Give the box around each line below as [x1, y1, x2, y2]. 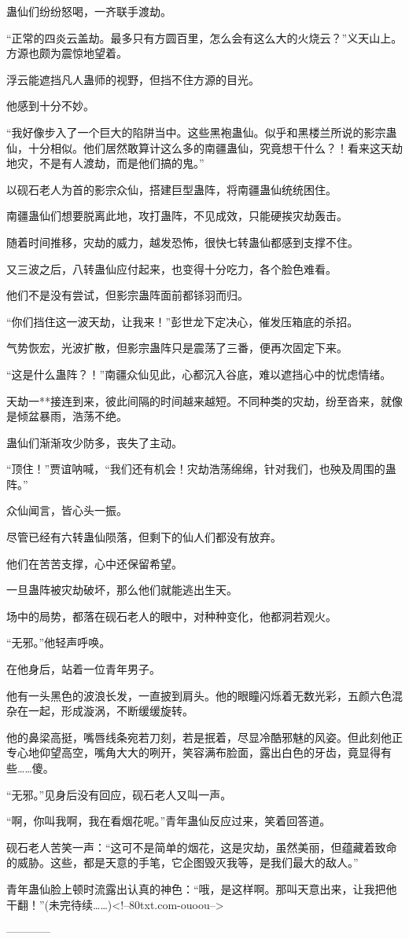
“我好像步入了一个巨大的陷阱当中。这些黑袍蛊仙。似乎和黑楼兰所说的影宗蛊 [6, 123, 397, 140]
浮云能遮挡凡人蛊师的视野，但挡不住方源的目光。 [6, 71, 260, 87]
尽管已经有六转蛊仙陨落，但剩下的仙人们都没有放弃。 [6, 529, 282, 545]
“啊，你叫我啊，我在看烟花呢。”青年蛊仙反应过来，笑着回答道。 [6, 812, 331, 829]
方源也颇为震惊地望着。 [6, 45, 127, 61]
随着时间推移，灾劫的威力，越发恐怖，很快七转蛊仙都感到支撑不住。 [6, 233, 359, 250]
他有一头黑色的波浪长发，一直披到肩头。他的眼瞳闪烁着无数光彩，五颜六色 [6, 687, 392, 703]
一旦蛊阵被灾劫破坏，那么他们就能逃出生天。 [6, 581, 238, 598]
